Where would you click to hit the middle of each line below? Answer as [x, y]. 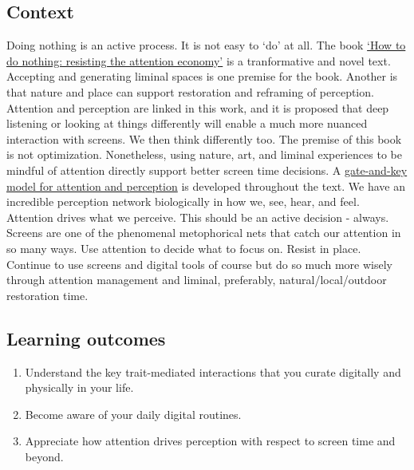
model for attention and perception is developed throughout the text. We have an [206, 186]
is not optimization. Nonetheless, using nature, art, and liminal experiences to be [204, 154]
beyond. [44, 456]
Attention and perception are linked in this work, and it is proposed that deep [198, 107]
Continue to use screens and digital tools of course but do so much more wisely [199, 264]
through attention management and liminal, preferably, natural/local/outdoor [197, 280]
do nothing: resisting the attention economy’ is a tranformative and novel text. [199, 60]
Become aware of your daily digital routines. [133, 414]
